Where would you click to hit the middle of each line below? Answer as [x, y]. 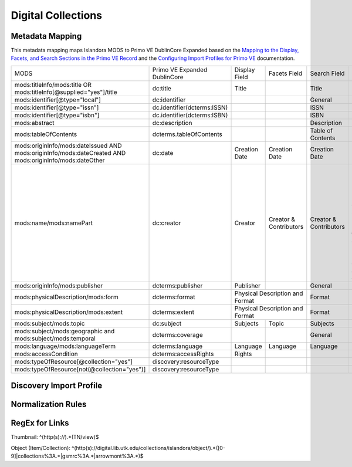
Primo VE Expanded [180, 69]
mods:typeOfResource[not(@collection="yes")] [80, 369]
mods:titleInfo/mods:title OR [53, 84]
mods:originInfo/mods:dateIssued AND [68, 145]
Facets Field [285, 73]
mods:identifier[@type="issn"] [57, 107]
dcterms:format [174, 297]
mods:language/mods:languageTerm [65, 346]
